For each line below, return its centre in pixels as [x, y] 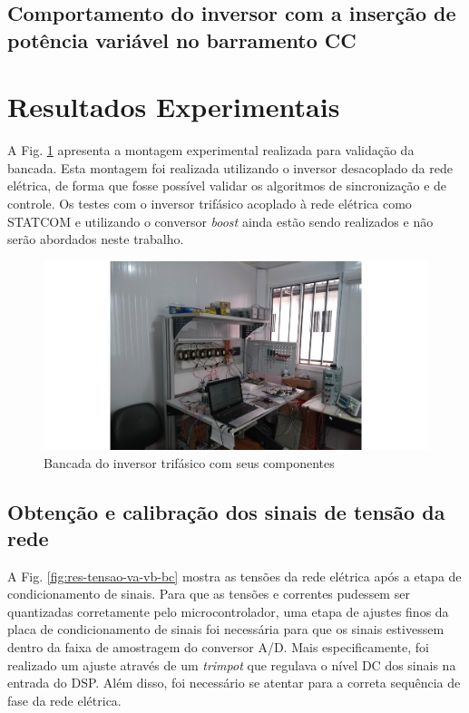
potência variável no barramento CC [182, 39]
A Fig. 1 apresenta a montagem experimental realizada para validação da [211, 150]
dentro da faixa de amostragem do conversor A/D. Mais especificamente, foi [218, 647]
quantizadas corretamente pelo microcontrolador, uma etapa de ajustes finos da [228, 611]
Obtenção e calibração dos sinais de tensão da [226, 511]
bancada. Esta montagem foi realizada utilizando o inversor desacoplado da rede [230, 167]
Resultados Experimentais [174, 107]
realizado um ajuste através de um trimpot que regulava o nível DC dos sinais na [232, 664]
